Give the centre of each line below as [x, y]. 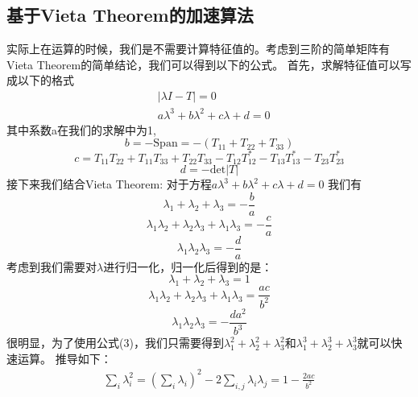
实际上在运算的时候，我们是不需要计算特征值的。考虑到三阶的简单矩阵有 [198, 49]
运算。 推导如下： [64, 358]
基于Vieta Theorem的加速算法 [130, 15]
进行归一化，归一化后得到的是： [188, 266]
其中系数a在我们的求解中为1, [81, 129]
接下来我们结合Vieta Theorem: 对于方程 [109, 184]
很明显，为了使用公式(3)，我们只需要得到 [115, 343]
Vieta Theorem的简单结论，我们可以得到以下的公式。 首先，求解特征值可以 [203, 64]
